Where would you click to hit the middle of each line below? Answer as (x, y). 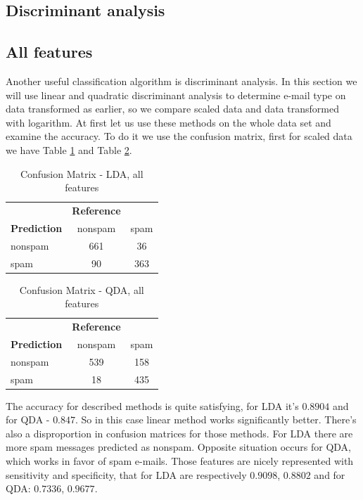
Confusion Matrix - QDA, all (82, 289)
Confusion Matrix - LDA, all (82, 173)
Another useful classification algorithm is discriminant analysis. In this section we (181, 81)
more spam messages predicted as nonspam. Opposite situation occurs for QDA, (179, 447)
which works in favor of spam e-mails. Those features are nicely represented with (180, 461)
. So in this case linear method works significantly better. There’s (216, 419)
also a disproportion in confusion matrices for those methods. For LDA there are (179, 433)
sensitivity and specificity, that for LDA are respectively (126, 474)
